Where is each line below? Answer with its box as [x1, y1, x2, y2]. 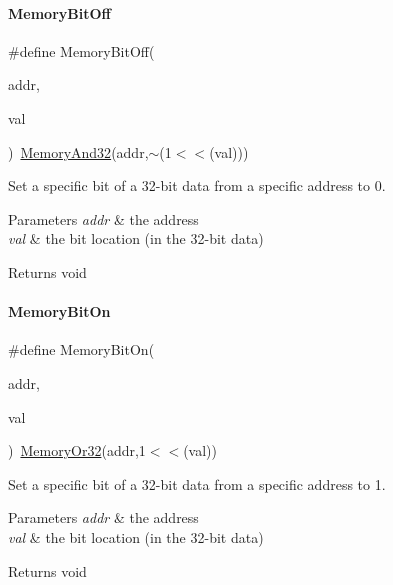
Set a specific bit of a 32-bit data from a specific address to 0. [8, 175, 386, 196]
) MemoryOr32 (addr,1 [8, 440, 146, 461]
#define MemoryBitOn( [8, 339, 155, 360]
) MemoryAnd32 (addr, [8, 141, 149, 162]
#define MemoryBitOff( [8, 40, 155, 61]
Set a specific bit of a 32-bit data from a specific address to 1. [8, 473, 386, 494]
